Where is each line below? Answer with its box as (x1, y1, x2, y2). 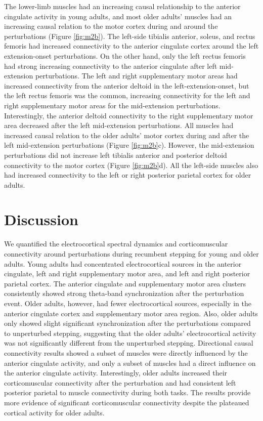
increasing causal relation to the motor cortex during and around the (4, 21, 218, 31)
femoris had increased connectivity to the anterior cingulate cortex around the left (4, 40, 259, 51)
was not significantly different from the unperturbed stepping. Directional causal (4, 338, 253, 348)
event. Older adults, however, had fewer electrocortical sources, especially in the (4, 298, 251, 308)
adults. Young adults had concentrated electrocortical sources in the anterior (4, 258, 242, 269)
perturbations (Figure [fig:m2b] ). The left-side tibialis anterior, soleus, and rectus (4, 30, 255, 41)
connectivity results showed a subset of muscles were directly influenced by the (4, 347, 248, 358)
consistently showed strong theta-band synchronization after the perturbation (4, 288, 244, 299)
